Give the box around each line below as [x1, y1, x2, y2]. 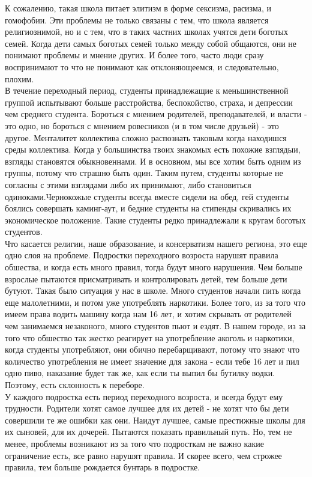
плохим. [5, 72, 34, 85]
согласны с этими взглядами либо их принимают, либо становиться [5, 178, 251, 190]
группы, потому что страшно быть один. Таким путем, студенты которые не [5, 166, 283, 179]
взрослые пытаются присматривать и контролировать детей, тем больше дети [5, 272, 287, 285]
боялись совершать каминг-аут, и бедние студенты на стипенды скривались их [5, 202, 292, 214]
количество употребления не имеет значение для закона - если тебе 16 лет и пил [5, 354, 299, 367]
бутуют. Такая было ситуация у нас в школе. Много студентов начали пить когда [5, 284, 301, 297]
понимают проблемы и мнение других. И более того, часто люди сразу [5, 49, 264, 61]
